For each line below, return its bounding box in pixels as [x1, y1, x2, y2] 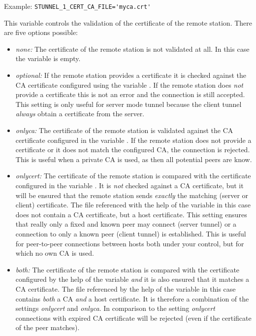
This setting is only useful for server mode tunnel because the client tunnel [15, 99, 242, 109]
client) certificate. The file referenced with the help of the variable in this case [15, 200, 251, 210]
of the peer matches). [15, 322, 80, 333]
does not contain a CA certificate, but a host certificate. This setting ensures [15, 209, 247, 219]
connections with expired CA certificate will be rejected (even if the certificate [15, 312, 252, 323]
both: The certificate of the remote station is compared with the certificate [15, 264, 240, 274]
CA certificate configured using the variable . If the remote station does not [15, 79, 243, 90]
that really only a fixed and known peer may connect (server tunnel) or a [15, 219, 237, 229]
